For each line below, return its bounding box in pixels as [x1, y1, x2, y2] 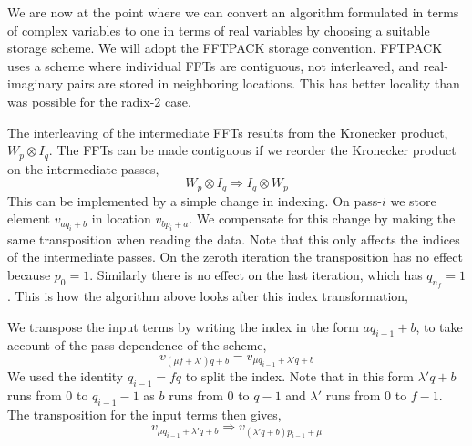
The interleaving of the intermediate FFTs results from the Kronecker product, [7, 122, 448, 141]
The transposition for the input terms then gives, [7, 404, 282, 423]
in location [91, 209, 151, 228]
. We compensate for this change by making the [189, 209, 456, 228]
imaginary [7, 74, 64, 93]
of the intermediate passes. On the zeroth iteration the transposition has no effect [7, 247, 463, 266]
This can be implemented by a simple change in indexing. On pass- [7, 191, 382, 210]
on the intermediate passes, [7, 159, 159, 178]
